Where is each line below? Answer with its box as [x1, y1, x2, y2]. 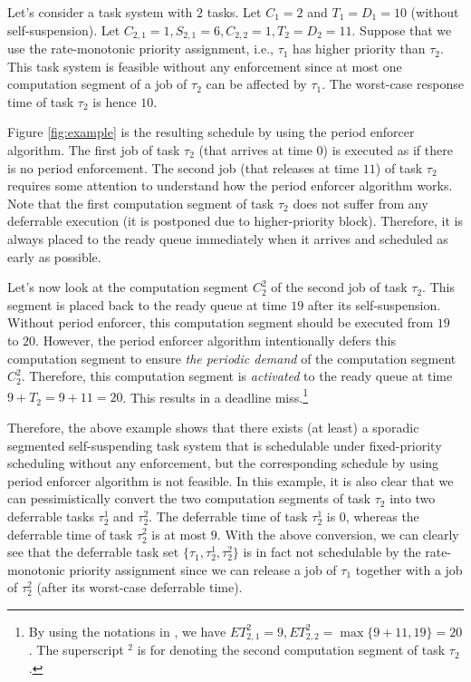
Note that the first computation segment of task [7, 193, 274, 212]
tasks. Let [207, 3, 262, 21]
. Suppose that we [351, 20, 452, 39]
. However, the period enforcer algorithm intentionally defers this [35, 330, 396, 349]
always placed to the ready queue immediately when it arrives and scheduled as [7, 229, 448, 248]
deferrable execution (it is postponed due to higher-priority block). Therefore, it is [7, 211, 463, 230]
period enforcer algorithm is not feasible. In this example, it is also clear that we [7, 471, 454, 490]
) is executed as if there [322, 141, 453, 160]
